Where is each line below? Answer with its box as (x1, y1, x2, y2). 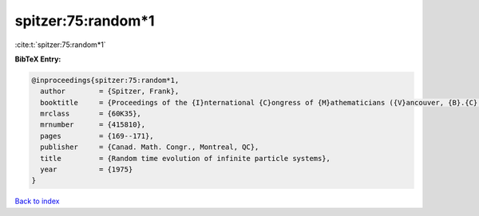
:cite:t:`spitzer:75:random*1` (14, 40, 107, 49)
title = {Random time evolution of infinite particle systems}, (40, 154, 331, 163)
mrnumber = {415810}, (40, 120, 146, 129)
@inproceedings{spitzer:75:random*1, (31, 76, 180, 84)
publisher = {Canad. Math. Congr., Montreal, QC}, (40, 143, 259, 151)
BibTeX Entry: (14, 54, 61, 64)
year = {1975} (40, 165, 133, 175)
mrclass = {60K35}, (40, 109, 141, 119)
